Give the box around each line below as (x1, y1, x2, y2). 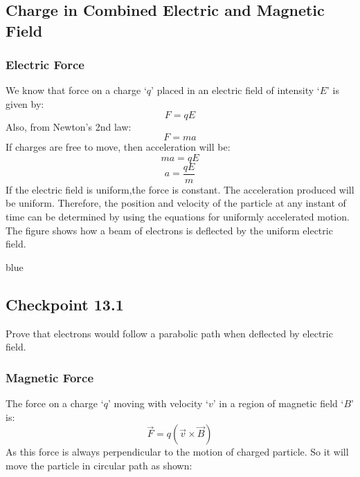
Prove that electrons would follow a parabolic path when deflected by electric (6, 326, 333, 340)
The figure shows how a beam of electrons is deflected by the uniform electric (6, 223, 333, 237)
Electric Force (6, 56, 84, 73)
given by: (6, 96, 44, 111)
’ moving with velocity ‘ (107, 396, 208, 410)
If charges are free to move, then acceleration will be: (6, 140, 231, 154)
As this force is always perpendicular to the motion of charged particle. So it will (6, 445, 349, 459)
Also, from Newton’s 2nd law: (6, 119, 132, 133)
